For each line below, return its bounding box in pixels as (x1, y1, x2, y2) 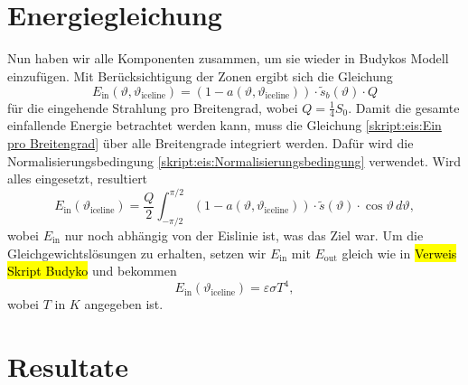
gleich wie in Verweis (342, 243, 457, 262)
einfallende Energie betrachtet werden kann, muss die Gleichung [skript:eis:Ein (7, 116, 442, 135)
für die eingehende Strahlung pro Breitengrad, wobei (7, 98, 298, 117)
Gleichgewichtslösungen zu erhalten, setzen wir (7, 243, 267, 262)
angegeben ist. (84, 295, 164, 314)
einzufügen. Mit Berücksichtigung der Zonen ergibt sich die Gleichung (7, 66, 393, 85)
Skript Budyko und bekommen (7, 261, 177, 280)
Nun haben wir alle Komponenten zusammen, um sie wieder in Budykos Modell (7, 49, 449, 68)
